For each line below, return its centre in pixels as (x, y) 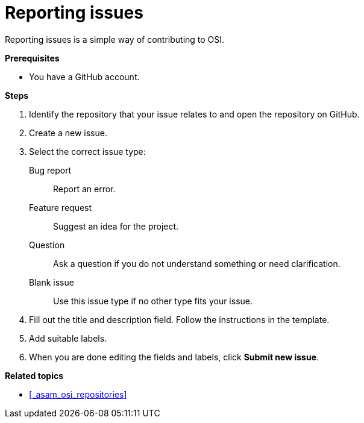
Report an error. (84, 189)
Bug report (50, 170)
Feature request (61, 207)
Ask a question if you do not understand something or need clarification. (197, 263)
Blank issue (52, 282)
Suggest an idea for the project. (116, 226)
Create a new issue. (68, 133)
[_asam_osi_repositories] (78, 394)
